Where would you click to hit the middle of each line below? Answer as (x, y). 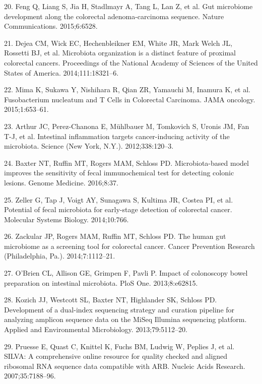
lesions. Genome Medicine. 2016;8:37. (61, 182)
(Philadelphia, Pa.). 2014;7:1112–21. (60, 256)
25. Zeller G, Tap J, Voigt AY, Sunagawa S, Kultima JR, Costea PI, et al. (119, 199)
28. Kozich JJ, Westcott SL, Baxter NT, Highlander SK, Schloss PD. (111, 300)
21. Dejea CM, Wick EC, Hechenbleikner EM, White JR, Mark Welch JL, (118, 43)
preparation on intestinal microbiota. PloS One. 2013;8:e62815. (101, 282)
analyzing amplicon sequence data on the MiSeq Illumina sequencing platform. (125, 319)
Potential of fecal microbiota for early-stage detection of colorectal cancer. (118, 209)
